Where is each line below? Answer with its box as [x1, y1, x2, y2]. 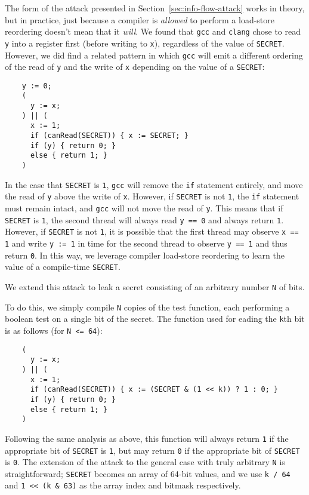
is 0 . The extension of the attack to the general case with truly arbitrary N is [5, 456, 285, 468]
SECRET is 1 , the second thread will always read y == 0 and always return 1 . [5, 213, 284, 226]
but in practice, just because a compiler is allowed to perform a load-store [5, 13, 275, 26]
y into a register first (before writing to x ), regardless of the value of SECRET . [5, 36, 285, 49]
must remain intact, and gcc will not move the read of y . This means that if [5, 202, 283, 214]
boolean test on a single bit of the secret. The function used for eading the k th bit [5, 312, 305, 325]
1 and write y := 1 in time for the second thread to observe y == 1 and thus [5, 237, 288, 249]
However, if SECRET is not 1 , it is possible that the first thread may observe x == [5, 225, 299, 238]
